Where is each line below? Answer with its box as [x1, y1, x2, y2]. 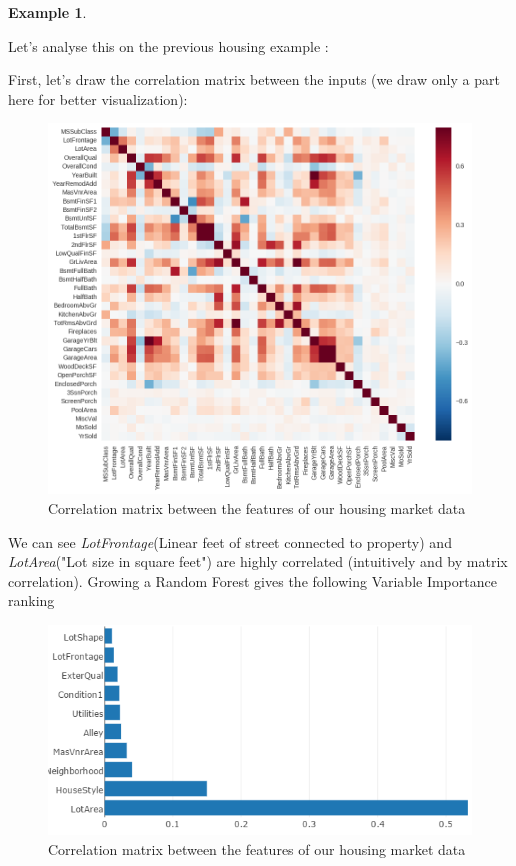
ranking [8, 590, 55, 611]
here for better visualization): [8, 88, 188, 109]
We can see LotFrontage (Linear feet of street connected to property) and [8, 531, 452, 552]
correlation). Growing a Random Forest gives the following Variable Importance [8, 570, 497, 591]
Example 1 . [8, 2, 87, 22]
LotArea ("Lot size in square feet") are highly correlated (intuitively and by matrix [8, 551, 508, 572]
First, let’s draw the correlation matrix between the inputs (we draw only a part [8, 69, 500, 90]
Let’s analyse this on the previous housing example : [8, 35, 329, 56]
